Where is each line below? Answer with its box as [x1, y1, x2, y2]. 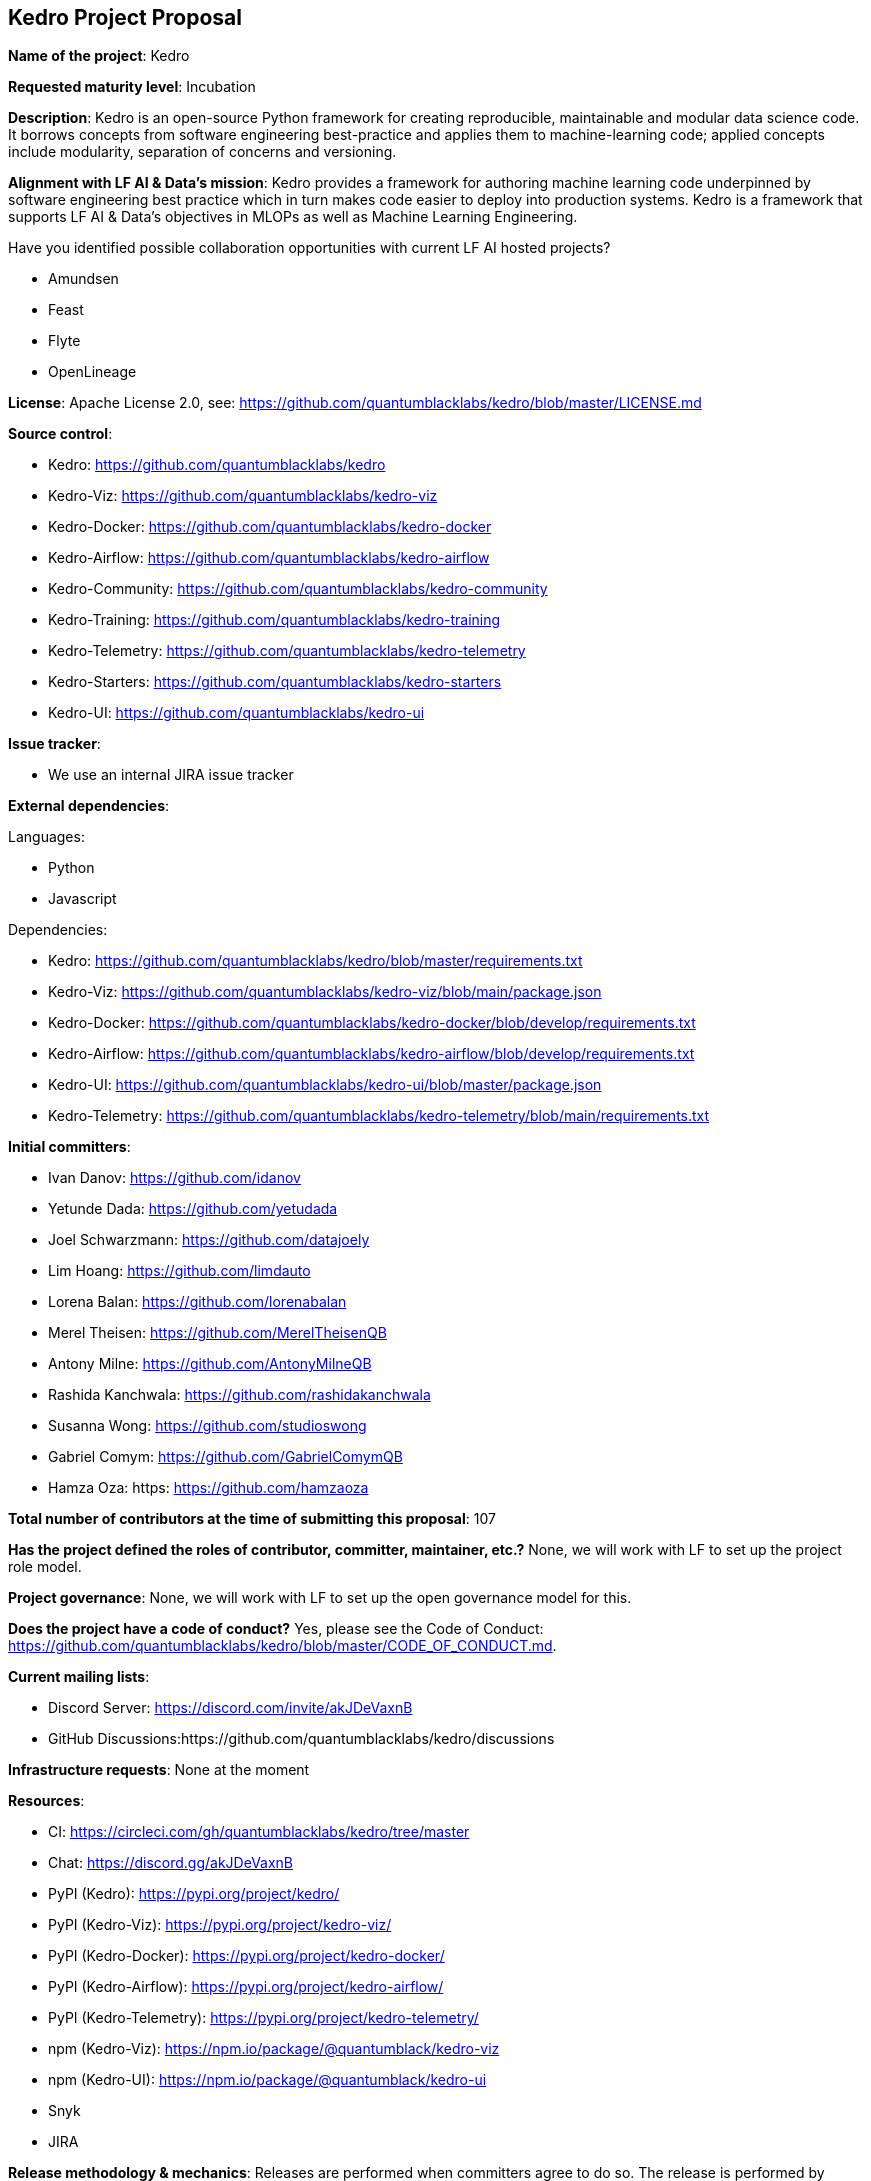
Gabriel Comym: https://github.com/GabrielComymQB [48, 1448, 403, 1466]
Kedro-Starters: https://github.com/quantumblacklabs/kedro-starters [48, 673, 502, 691]
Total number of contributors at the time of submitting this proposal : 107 [8, 1510, 496, 1528]
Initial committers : [8, 1138, 131, 1156]
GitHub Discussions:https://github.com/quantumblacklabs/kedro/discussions [48, 1730, 555, 1748]
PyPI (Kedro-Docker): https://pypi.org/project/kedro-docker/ [48, 1947, 445, 1965]
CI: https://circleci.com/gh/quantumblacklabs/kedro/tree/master [48, 1823, 470, 1841]
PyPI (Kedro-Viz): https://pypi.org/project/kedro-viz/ [48, 1916, 392, 1934]
